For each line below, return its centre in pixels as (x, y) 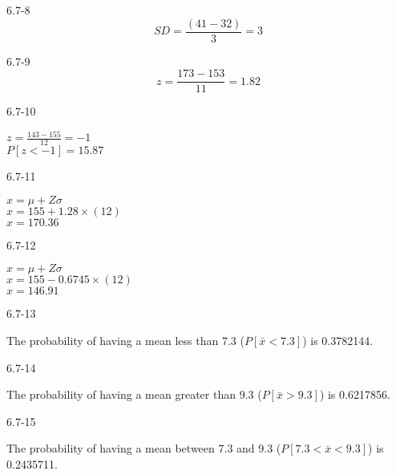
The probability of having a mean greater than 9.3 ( (134, 394)
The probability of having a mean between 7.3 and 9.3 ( (144, 448)
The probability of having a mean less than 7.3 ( (125, 341)
